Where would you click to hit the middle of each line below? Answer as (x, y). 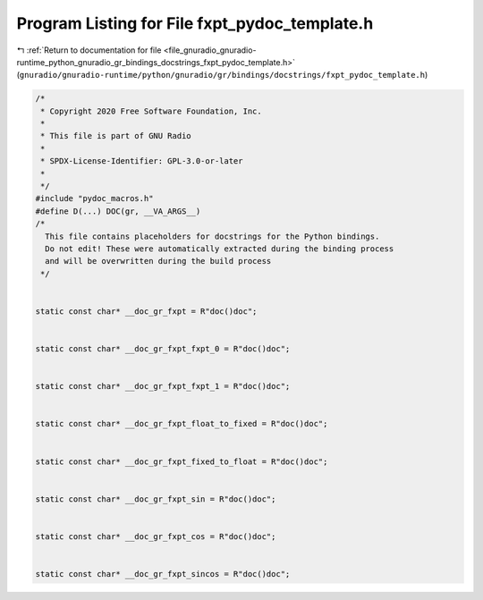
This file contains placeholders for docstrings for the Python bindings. (212, 236)
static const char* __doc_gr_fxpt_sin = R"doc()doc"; (156, 499)
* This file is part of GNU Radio (116, 136)
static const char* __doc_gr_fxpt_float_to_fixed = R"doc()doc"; (182, 424)
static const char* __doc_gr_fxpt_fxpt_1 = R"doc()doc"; (163, 386)
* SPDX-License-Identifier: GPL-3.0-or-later (142, 161)
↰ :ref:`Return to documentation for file (89, 50)
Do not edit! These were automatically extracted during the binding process (220, 249)
